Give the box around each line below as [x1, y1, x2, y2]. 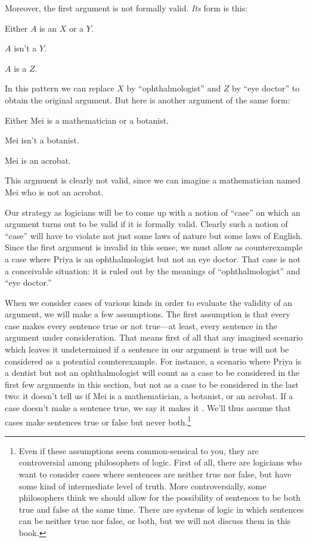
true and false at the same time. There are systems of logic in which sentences [18, 503, 304, 515]
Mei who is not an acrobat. [5, 185, 104, 198]
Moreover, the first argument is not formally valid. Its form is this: [5, 2, 248, 14]
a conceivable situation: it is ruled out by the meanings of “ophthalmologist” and [5, 264, 300, 277]
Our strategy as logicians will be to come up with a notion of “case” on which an [5, 206, 300, 218]
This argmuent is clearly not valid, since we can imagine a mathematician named [5, 174, 301, 186]
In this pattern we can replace [5, 82, 114, 94]
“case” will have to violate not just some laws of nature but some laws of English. [5, 229, 303, 241]
